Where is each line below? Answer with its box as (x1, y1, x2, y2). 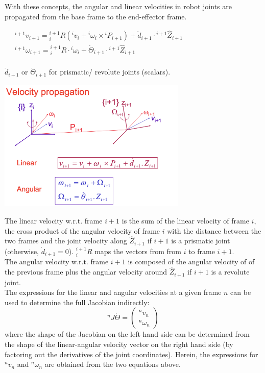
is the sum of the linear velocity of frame (122, 215, 249, 226)
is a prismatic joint (171, 235, 230, 246)
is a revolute (211, 266, 250, 277)
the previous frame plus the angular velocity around (5, 266, 167, 277)
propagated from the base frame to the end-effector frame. (5, 11, 187, 21)
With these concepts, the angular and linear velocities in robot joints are (5, 1, 232, 11)
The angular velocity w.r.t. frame (5, 256, 109, 267)
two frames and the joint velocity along (5, 235, 127, 246)
